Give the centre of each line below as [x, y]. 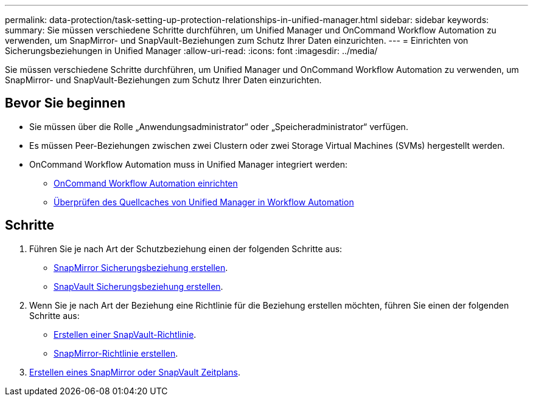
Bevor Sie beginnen [65, 103]
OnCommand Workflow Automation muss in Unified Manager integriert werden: [189, 164]
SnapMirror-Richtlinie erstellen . [116, 353]
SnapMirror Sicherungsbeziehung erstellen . [141, 267]
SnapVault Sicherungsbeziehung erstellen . [138, 286]
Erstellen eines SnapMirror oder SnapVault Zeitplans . [135, 372]
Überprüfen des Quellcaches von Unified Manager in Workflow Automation [204, 202]
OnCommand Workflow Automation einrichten [146, 183]
